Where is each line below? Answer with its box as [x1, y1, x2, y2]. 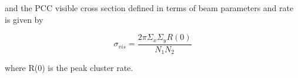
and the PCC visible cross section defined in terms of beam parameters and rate [5, 2, 294, 13]
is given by [5, 13, 43, 25]
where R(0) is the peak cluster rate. [5, 62, 133, 74]
